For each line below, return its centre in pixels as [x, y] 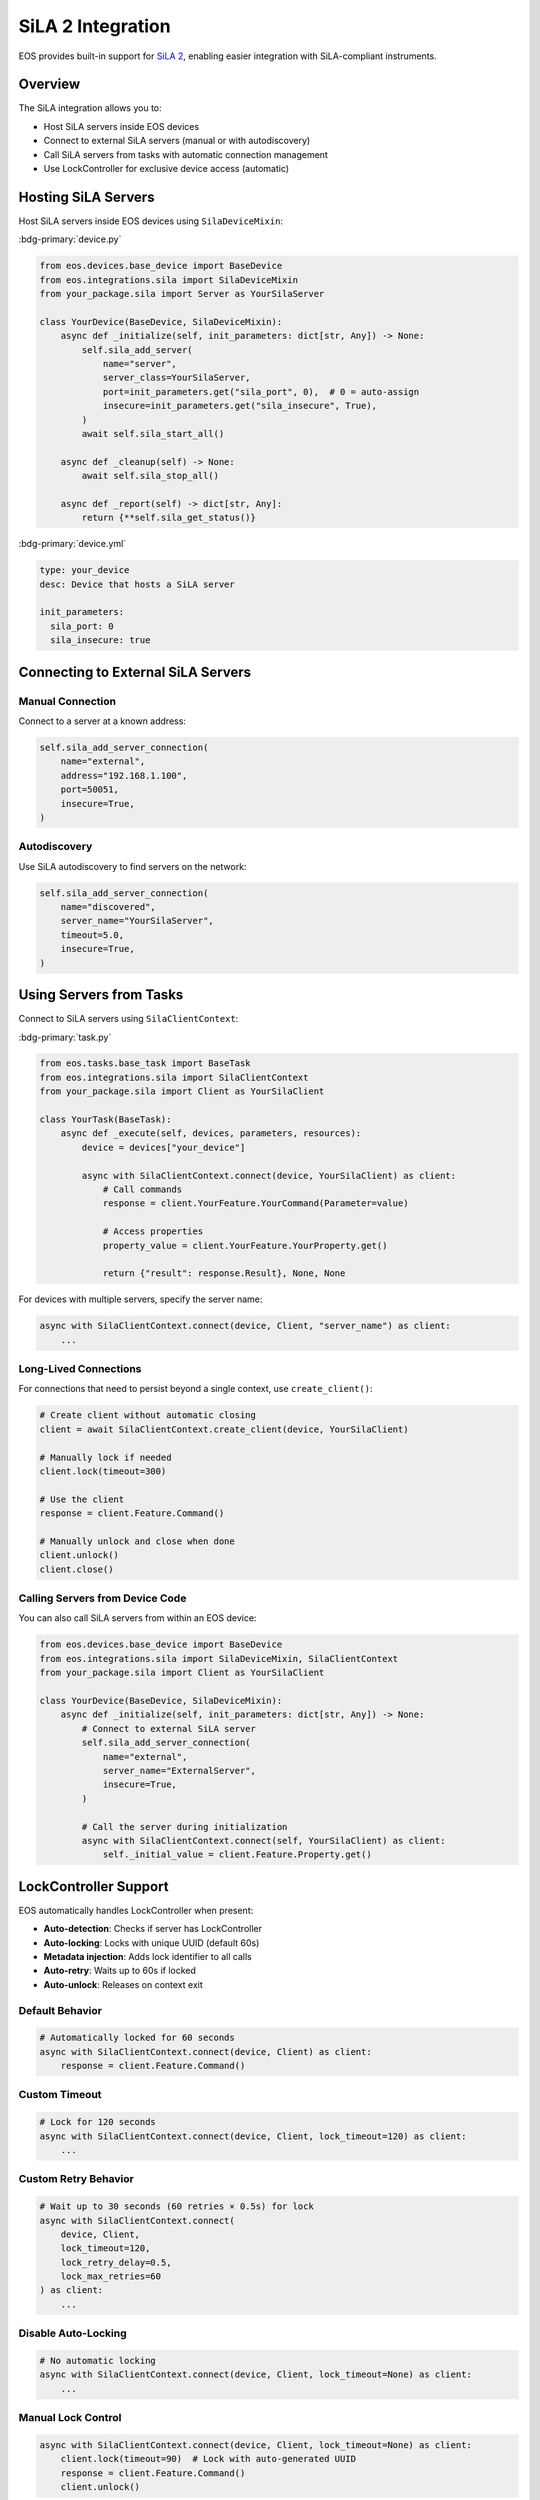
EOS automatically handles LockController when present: [136, 1910]
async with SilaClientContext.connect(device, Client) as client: [205, 2051]
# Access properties [153, 1231]
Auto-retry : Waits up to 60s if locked [120, 1971]
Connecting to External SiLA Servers [135, 671]
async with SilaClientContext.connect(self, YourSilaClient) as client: [263, 1840]
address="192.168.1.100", [124, 775]
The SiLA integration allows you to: [90, 108]
